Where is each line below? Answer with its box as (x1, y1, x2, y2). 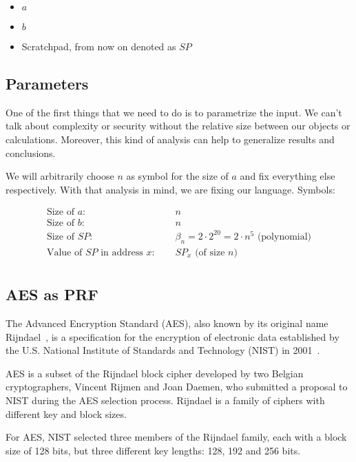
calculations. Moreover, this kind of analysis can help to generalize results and (6, 132, 335, 146)
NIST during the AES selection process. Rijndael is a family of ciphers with (6, 392, 325, 407)
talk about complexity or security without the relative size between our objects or (6, 118, 350, 133)
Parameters (6, 72, 89, 94)
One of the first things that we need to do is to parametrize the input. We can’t (6, 105, 342, 119)
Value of (46, 247, 83, 258)
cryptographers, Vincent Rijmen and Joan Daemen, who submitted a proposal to (6, 379, 348, 394)
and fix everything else (240, 169, 335, 183)
